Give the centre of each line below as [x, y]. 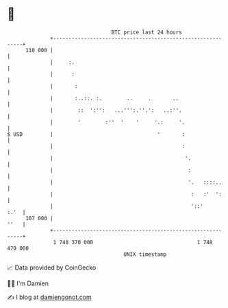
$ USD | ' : [96, 134]
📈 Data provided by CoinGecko [52, 268]
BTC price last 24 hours [147, 32]
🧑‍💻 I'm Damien [28, 283]
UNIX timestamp [145, 254]
